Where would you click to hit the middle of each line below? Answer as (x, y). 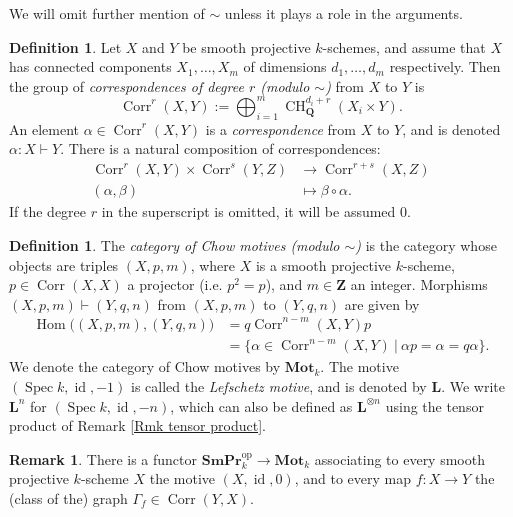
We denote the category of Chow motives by (145, 366)
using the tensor (434, 405)
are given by (382, 303)
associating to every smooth (399, 458)
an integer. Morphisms (419, 284)
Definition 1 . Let (65, 46)
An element (44, 128)
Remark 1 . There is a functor (103, 458)
